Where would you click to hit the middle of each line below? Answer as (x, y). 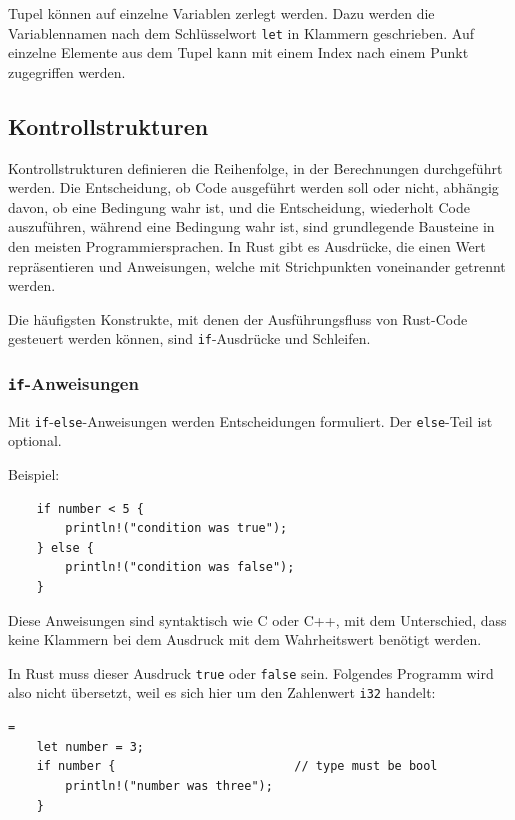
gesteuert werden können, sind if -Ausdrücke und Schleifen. (189, 338)
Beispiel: (34, 474)
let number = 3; (90, 746)
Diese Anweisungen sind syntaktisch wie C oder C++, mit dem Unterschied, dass (257, 619)
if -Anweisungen (73, 382)
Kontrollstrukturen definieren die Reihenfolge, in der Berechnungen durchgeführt (255, 167)
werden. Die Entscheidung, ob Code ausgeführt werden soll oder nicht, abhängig (253, 187)
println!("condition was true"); (176, 528)
